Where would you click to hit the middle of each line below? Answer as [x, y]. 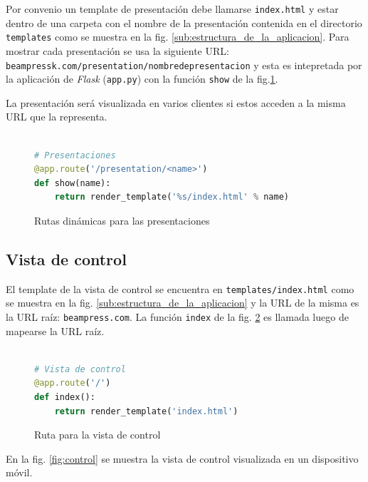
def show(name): [73, 183]
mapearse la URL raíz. [55, 330]
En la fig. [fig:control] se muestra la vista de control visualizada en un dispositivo [182, 458]
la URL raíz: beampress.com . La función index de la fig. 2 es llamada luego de [177, 317]
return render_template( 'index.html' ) [146, 411]
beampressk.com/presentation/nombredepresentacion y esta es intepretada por [184, 65]
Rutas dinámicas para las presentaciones [122, 220]
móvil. [19, 472]
